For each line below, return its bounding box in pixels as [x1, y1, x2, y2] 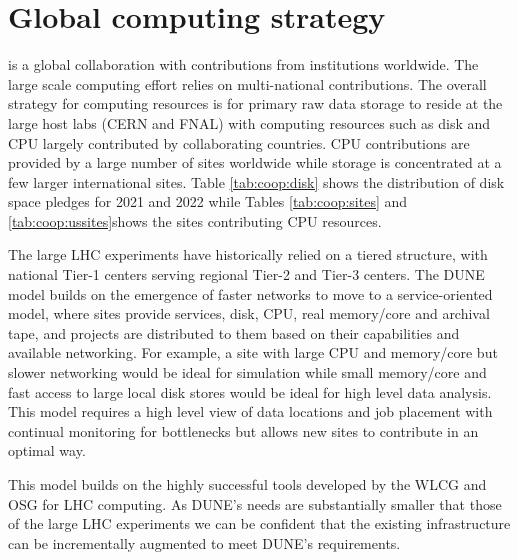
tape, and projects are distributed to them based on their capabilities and [8, 322, 460, 343]
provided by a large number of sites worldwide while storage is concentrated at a [8, 152, 502, 173]
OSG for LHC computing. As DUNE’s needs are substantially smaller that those [8, 493, 502, 514]
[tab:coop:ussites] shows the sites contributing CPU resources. [8, 210, 382, 231]
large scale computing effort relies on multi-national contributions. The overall [8, 73, 487, 94]
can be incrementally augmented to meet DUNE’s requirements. [8, 532, 401, 553]
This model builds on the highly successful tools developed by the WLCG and [8, 474, 487, 494]
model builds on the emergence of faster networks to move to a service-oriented [8, 283, 493, 304]
